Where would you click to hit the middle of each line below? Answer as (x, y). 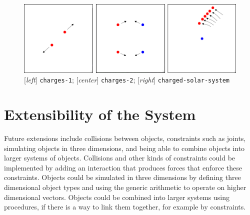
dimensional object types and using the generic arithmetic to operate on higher (125, 187)
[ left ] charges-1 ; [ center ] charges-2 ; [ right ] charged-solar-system (127, 80)
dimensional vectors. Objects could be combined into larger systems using (117, 197)
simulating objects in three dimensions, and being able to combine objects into (124, 148)
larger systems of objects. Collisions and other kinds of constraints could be (120, 158)
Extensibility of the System (100, 114)
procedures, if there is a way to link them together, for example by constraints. (125, 207)
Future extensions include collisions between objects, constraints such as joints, (125, 138)
